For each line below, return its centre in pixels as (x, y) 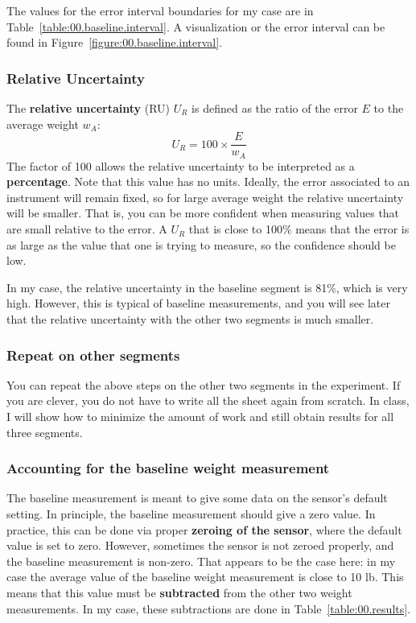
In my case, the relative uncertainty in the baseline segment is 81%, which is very (207, 287)
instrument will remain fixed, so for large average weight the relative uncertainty (205, 197)
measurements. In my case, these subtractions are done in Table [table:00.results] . (209, 608)
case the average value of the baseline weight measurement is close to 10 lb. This (205, 577)
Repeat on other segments (93, 355)
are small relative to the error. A (87, 229)
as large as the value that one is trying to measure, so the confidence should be (201, 244)
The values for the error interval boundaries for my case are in (160, 10)
